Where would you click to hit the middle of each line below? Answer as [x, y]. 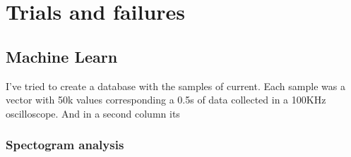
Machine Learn [62, 56]
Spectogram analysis [65, 145]
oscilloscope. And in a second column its [93, 113]
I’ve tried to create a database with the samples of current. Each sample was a [175, 86]
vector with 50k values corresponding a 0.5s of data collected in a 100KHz [166, 100]
